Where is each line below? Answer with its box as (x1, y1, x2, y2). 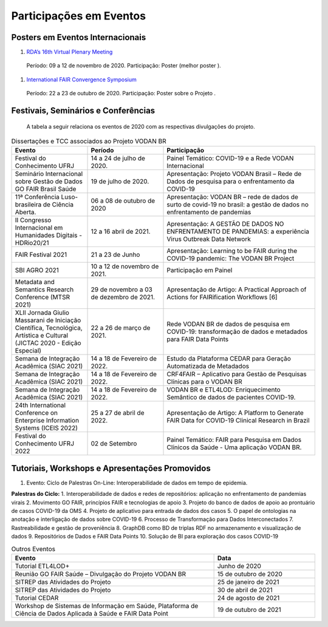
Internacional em (15, 223, 63, 232)
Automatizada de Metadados (166, 362, 249, 370)
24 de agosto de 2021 (217, 594, 280, 602)
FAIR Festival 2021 (15, 251, 67, 259)
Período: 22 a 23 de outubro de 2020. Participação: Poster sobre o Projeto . (26, 90, 216, 97)
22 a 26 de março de (91, 324, 151, 332)
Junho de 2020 (217, 562, 261, 571)
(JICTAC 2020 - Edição (15, 339, 81, 347)
